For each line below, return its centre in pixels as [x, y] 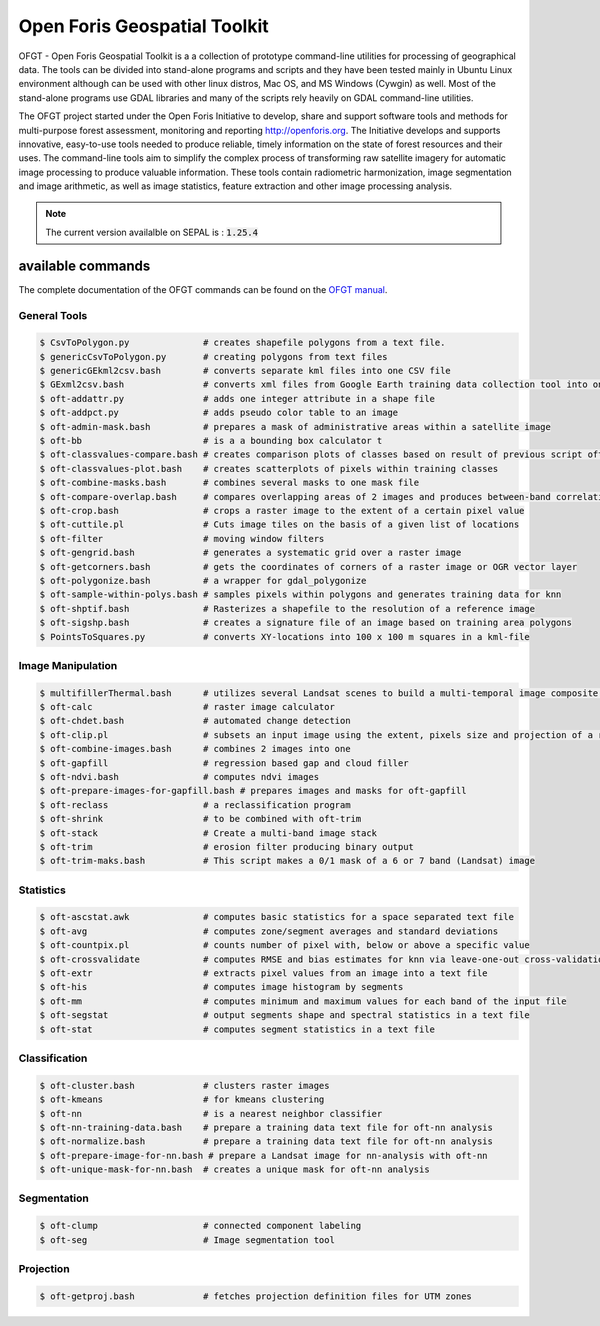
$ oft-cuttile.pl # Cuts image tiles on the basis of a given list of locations [279, 524]
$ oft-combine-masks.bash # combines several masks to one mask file [229, 483]
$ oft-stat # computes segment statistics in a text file [237, 1029]
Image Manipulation [68, 665]
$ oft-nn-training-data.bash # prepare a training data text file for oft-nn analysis [266, 1127]
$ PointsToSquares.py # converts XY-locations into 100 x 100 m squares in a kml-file [284, 636]
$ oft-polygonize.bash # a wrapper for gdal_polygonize [203, 580]
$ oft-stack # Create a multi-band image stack [208, 833]
